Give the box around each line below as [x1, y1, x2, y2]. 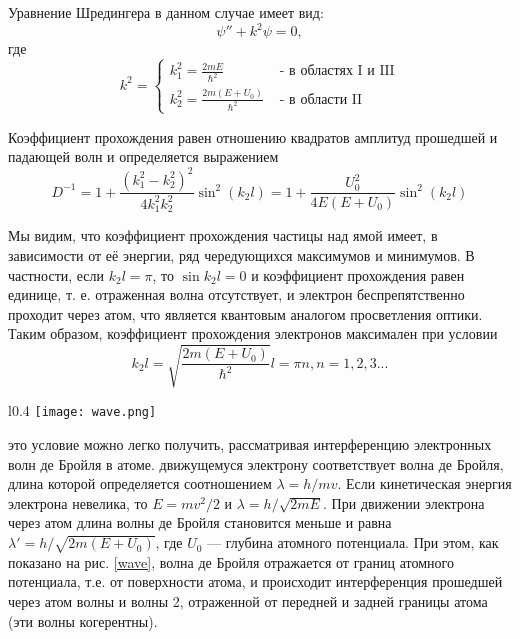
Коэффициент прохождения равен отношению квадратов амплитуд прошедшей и [8, 126, 498, 147]
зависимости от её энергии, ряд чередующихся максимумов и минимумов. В [8, 244, 475, 265]
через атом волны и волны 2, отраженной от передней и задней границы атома [8, 591, 488, 612]
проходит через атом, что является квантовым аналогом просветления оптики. [8, 303, 483, 324]
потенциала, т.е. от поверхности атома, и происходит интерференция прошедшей [8, 571, 503, 592]
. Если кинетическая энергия [337, 473, 512, 494]
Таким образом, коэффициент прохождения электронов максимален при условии [8, 323, 498, 344]
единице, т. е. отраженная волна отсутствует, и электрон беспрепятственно [8, 284, 465, 305]
